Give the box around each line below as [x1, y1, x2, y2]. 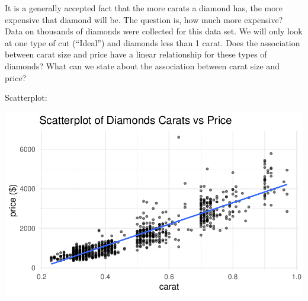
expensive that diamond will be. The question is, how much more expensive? [5, 13, 283, 25]
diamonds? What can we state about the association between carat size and [5, 59, 280, 72]
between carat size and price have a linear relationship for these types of [5, 48, 267, 60]
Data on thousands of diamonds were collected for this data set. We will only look [5, 25, 303, 37]
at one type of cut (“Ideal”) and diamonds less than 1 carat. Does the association [5, 36, 300, 49]
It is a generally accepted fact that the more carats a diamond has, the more [5, 2, 283, 14]
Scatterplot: [5, 91, 47, 104]
